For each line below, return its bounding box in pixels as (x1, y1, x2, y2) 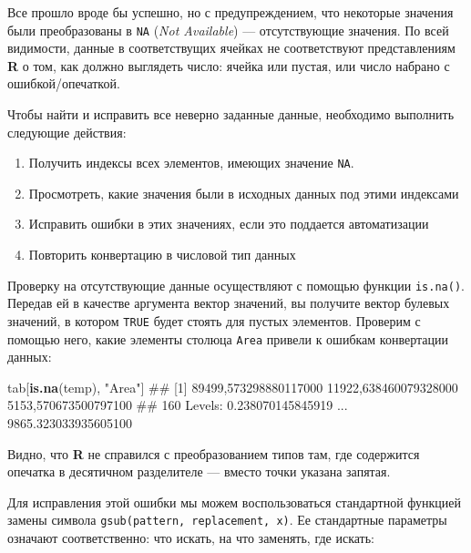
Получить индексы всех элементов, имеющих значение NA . (28, 153, 354, 172)
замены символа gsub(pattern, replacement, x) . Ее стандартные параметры (7, 510, 447, 529)
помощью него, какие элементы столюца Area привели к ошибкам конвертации (7, 329, 448, 348)
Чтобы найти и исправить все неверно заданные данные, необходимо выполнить (7, 105, 455, 124)
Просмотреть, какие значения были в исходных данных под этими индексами (28, 183, 459, 202)
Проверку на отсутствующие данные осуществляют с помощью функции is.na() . (7, 275, 465, 294)
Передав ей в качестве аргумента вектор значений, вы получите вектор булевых (7, 293, 450, 312)
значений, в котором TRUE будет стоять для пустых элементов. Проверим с (7, 311, 421, 330)
